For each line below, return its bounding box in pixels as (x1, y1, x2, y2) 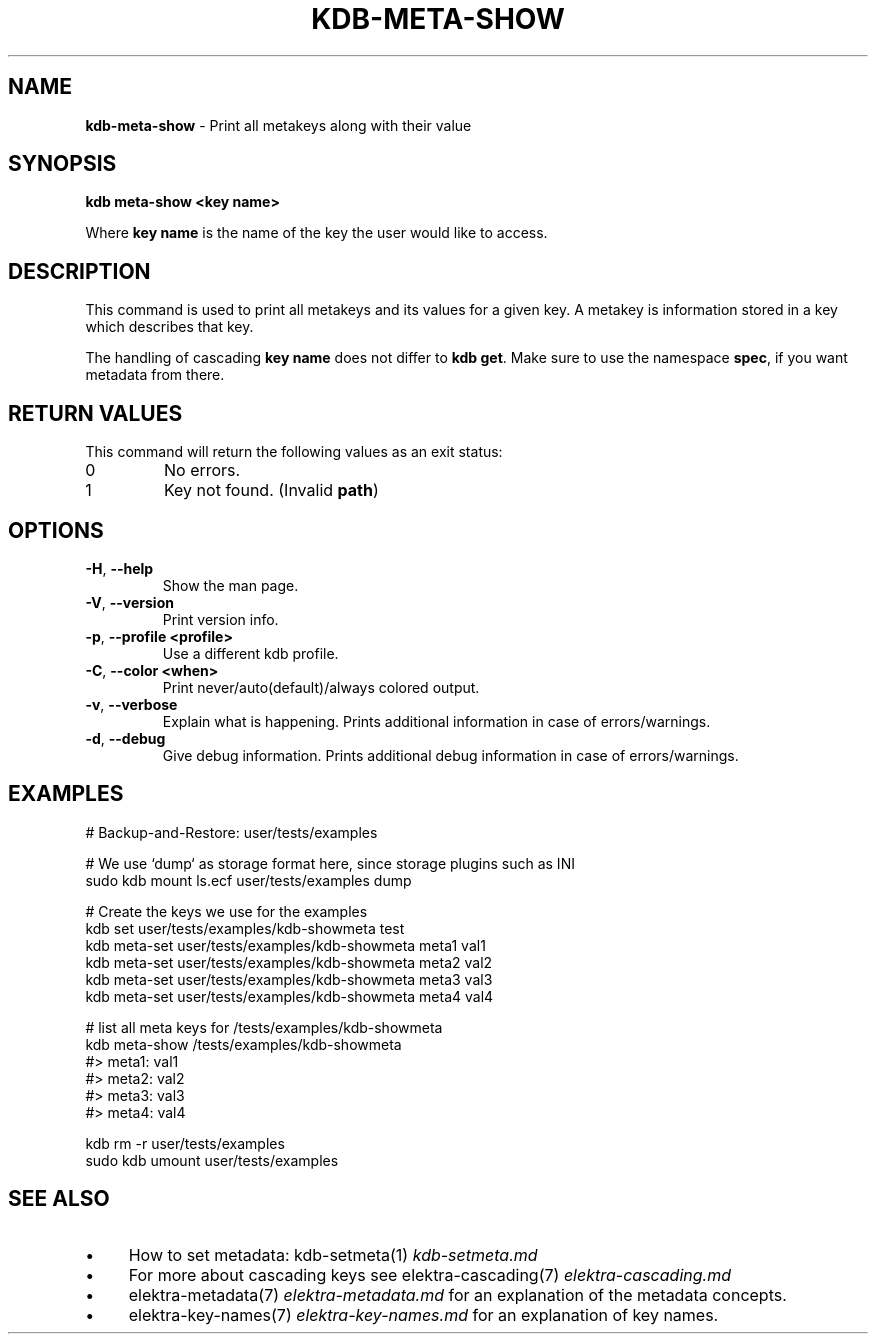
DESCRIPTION (8, 258, 151, 284)
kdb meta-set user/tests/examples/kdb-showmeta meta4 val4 (85, 987, 494, 1005)
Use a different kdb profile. (162, 644, 339, 662)
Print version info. (162, 610, 279, 628)
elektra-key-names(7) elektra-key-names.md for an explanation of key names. (128, 1304, 719, 1325)
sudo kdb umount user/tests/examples (85, 1151, 339, 1169)
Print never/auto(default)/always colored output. (162, 678, 480, 696)
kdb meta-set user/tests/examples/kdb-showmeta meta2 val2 (85, 953, 493, 971)
